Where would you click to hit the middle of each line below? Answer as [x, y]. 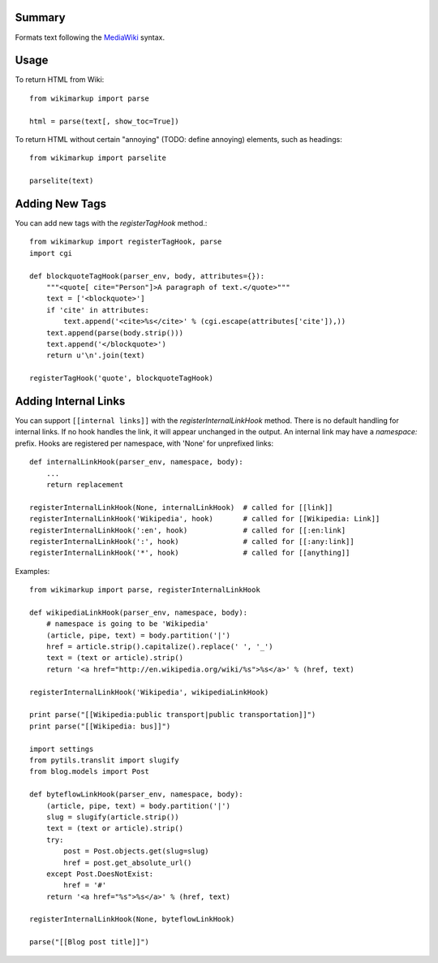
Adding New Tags [61, 203]
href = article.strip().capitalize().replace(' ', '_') [159, 647]
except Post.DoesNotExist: [100, 874]
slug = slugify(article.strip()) [113, 817]
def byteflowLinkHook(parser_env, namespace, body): [136, 795]
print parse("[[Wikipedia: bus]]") [100, 726]
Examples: [32, 571]
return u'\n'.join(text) [95, 356]
